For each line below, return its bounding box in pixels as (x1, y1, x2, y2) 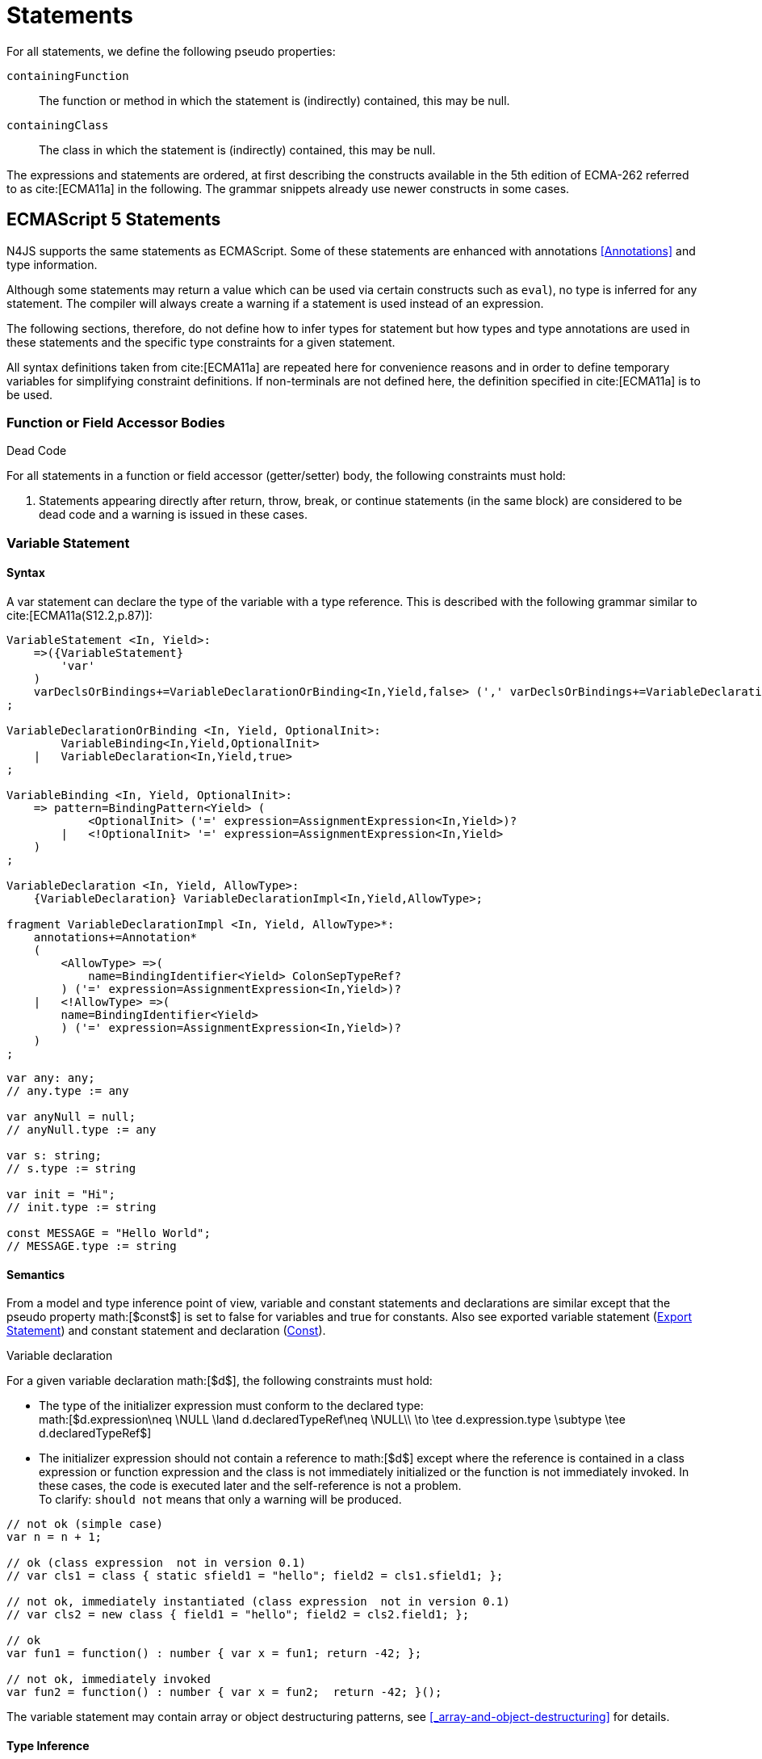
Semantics (6, 1267, 65, 1281)
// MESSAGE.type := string (6, 1239, 177, 1252)
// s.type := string (6, 1161, 136, 1175)
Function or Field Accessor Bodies (6, 414, 225, 431)
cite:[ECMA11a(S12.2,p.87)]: (6, 608, 153, 622)
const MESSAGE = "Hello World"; (6, 1226, 211, 1239)
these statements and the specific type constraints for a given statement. (6, 335, 396, 349)
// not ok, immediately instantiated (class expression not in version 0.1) (6, 1595, 510, 1609)
